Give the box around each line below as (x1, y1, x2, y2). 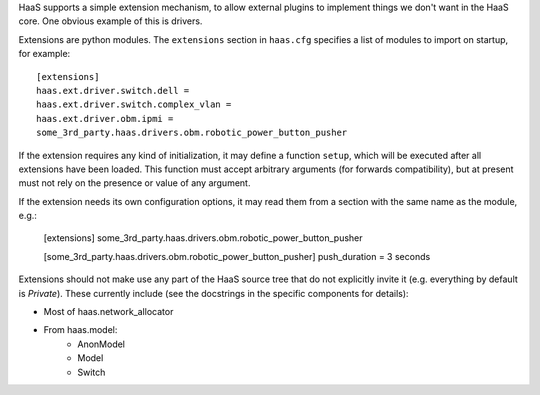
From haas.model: (43, 324, 118, 336)
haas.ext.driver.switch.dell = (36, 85, 190, 96)
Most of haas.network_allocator (43, 306, 174, 318)
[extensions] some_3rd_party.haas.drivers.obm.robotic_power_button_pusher (43, 232, 364, 244)
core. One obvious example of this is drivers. (18, 15, 203, 27)
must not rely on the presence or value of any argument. (18, 177, 251, 189)
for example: (18, 48, 71, 60)
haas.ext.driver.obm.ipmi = (36, 113, 174, 124)
